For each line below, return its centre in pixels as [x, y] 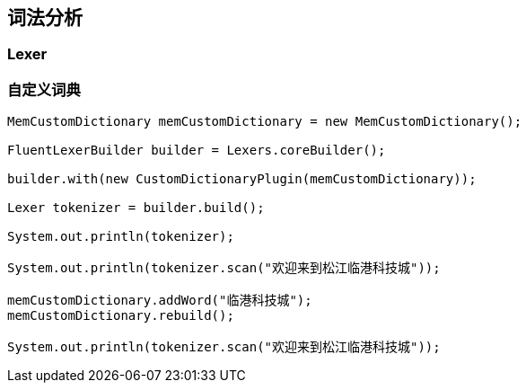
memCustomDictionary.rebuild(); [121, 316]
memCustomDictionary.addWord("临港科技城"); [160, 301]
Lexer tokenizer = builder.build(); [136, 208]
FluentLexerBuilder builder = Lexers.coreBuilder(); [197, 151]
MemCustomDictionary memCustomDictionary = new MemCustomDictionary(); [265, 122]
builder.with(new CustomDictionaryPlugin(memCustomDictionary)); [242, 179]
